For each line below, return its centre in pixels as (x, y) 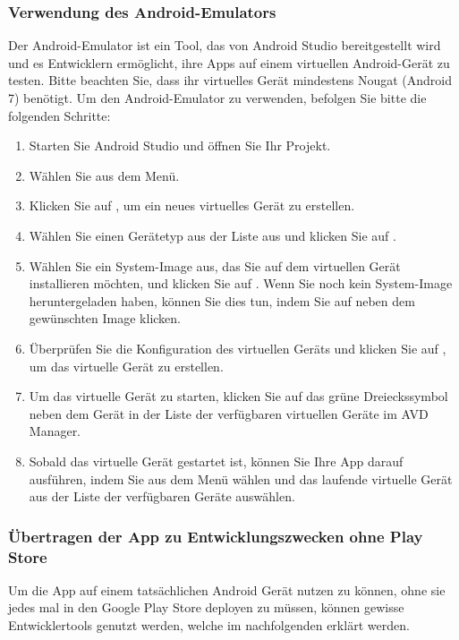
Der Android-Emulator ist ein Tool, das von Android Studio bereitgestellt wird (225, 45)
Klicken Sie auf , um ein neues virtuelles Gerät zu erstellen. (192, 205)
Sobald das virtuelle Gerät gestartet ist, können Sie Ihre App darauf (216, 461)
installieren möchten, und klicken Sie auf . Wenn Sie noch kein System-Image (241, 283)
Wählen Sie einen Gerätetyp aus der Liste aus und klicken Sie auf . (212, 235)
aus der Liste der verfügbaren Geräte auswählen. (162, 496)
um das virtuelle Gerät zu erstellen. (126, 366)
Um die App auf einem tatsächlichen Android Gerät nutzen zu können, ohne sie (227, 589)
